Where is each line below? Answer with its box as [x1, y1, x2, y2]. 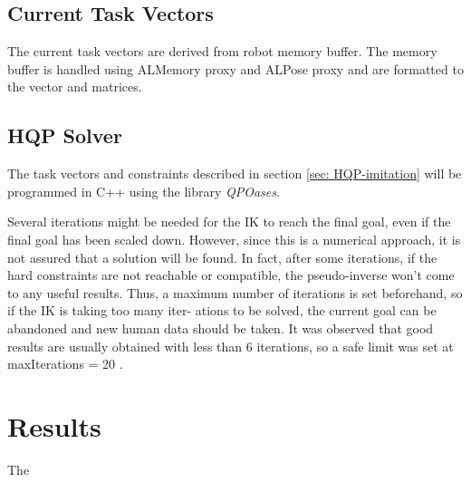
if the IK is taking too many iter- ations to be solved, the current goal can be [7, 301, 437, 320]
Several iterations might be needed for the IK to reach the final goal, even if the [7, 212, 451, 231]
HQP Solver [7, 121, 122, 149]
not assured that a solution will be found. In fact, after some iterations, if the [7, 247, 437, 266]
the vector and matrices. [7, 77, 142, 96]
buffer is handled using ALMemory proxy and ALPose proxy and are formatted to [7, 59, 464, 78]
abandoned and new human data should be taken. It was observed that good [7, 318, 434, 337]
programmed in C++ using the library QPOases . [7, 181, 280, 200]
